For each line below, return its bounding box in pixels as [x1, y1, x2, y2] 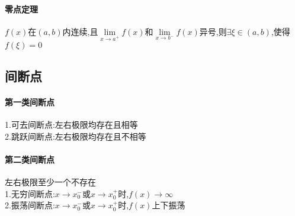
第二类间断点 [5, 153, 54, 165]
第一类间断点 [5, 95, 54, 108]
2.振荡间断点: [5, 199, 55, 211]
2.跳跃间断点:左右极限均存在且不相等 [5, 130, 146, 142]
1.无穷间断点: [5, 187, 55, 199]
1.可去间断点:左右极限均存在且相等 [5, 118, 138, 131]
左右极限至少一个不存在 [5, 176, 96, 188]
